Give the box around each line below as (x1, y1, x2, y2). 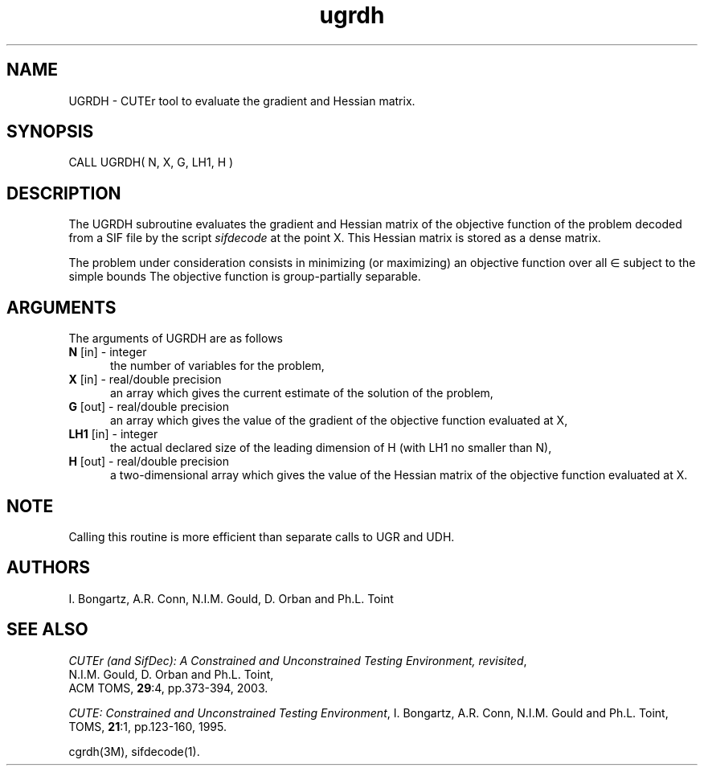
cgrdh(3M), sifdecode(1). (68, 744, 200, 758)
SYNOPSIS (6, 121, 94, 142)
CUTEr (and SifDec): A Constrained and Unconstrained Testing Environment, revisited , (68, 653, 527, 667)
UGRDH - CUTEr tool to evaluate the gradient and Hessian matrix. (68, 93, 415, 108)
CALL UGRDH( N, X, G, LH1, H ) (68, 155, 234, 170)
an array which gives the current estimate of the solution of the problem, (110, 386, 493, 400)
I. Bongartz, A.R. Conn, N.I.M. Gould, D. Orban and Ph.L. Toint (68, 591, 394, 606)
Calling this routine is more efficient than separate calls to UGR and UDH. (68, 529, 455, 544)
